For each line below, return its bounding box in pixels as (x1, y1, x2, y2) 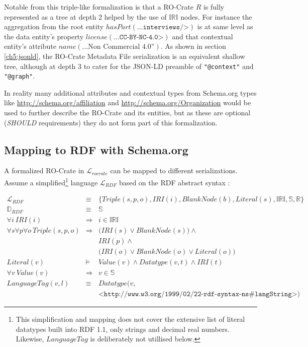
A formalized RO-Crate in (4, 165, 84, 176)
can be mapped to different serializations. (110, 165, 238, 176)
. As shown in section (160, 41, 226, 51)
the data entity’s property (4, 31, 84, 41)
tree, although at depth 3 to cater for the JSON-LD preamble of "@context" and (4, 60, 254, 71)
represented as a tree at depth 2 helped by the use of (4, 11, 167, 22)
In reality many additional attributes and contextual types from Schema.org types (4, 87, 257, 98)
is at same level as (197, 21, 253, 32)
